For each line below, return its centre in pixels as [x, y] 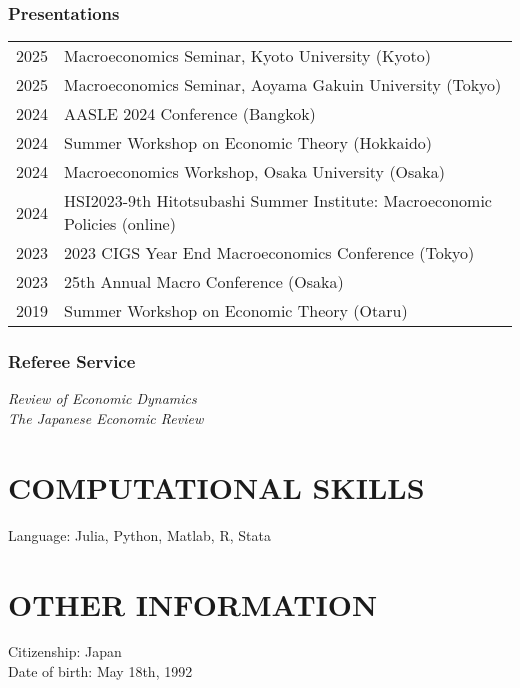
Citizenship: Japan [65, 651]
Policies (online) [120, 224]
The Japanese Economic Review [106, 418]
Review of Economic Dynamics [102, 398]
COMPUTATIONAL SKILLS [216, 486]
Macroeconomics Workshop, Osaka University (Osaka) [255, 172]
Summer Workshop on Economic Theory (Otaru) [236, 311]
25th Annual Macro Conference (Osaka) [204, 282]
